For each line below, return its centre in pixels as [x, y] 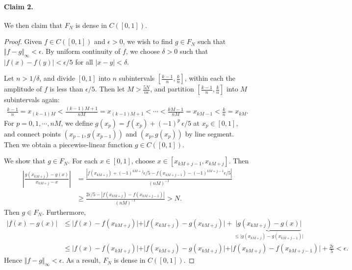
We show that [25, 161]
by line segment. [210, 133]
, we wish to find [148, 41]
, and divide [57, 78]
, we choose [143, 51]
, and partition [172, 89]
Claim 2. [19, 6]
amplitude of [23, 89]
